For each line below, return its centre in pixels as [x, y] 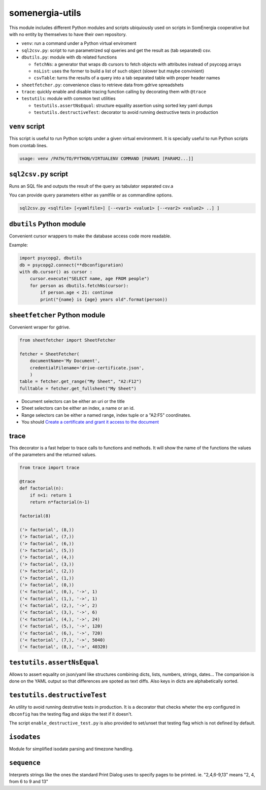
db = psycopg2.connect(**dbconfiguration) [71, 265]
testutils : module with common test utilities [68, 99]
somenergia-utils [45, 13]
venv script [27, 126]
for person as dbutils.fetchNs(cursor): [79, 285]
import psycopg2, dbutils [51, 258]
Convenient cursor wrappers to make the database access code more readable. [90, 236]
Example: [18, 245]
